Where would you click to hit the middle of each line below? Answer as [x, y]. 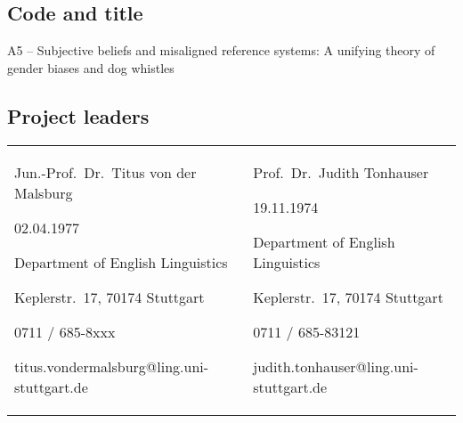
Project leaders [78, 115]
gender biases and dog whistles [91, 67]
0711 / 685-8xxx [65, 331]
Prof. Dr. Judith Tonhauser [341, 172]
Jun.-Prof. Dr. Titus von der [106, 172]
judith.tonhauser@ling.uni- [336, 366]
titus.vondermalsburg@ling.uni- [112, 366]
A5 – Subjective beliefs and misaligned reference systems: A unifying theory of [221, 50]
